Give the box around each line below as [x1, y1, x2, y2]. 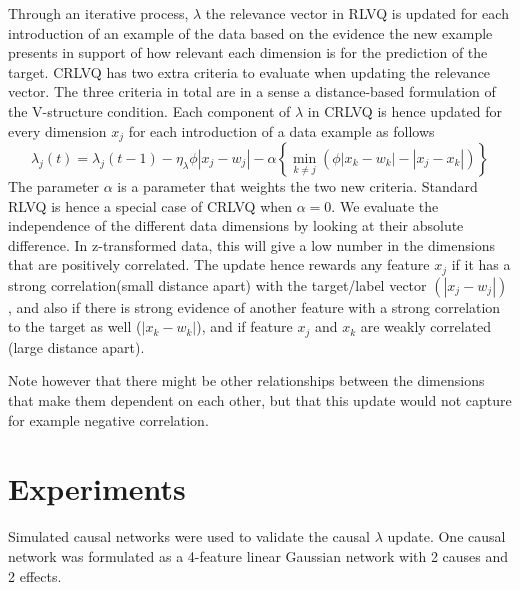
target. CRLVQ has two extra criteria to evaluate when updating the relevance [8, 61, 491, 82]
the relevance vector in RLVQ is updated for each [205, 3, 509, 23]
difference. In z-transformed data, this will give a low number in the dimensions [8, 234, 495, 255]
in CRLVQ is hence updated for [307, 100, 502, 121]
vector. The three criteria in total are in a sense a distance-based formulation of [8, 81, 496, 102]
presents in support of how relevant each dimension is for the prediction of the [8, 42, 488, 63]
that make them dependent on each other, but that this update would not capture [8, 390, 512, 411]
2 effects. [8, 565, 62, 586]
